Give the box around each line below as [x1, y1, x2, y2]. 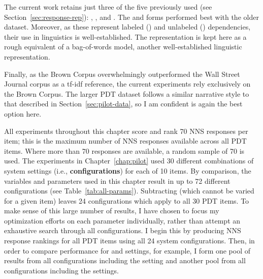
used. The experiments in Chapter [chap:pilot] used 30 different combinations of [4, 155, 254, 166]
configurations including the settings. [4, 265, 119, 275]
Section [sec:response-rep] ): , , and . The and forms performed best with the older [4, 11, 259, 22]
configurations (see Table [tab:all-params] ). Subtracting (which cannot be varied [4, 185, 254, 196]
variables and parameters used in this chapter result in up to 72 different [4, 175, 231, 186]
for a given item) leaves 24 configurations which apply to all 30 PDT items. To [4, 195, 249, 206]
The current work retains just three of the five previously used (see [4, 2, 212, 12]
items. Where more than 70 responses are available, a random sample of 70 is [4, 145, 245, 156]
